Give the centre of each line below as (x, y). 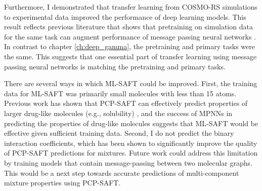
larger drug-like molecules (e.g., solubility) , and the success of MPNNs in (118, 113)
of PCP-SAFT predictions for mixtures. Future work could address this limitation (131, 153)
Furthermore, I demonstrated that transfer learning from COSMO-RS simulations (131, 7)
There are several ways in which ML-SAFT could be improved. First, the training (131, 83)
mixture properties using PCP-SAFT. (62, 183)
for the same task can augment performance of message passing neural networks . (130, 36)
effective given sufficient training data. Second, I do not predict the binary (119, 133)
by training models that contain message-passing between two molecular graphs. (128, 162)
